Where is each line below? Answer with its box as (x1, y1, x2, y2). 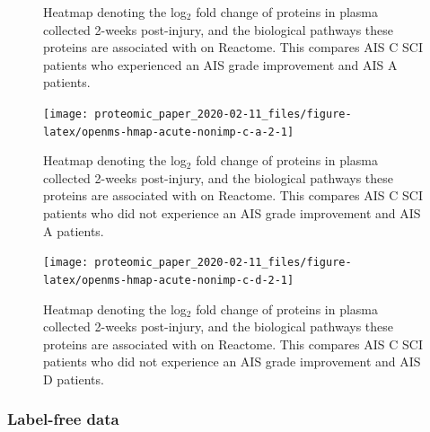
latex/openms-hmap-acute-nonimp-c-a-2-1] (43, 125, 294, 138)
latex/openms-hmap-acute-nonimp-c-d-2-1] (43, 273, 294, 287)
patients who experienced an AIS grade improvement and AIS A (43, 55, 398, 74)
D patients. (43, 369, 104, 388)
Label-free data (7, 408, 119, 430)
